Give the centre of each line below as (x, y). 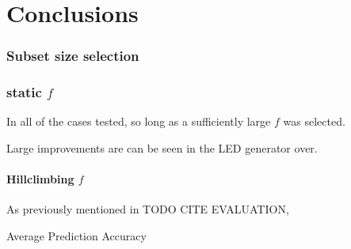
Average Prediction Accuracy (76, 236)
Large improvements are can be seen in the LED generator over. (162, 148)
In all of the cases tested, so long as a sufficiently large (139, 121)
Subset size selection (73, 56)
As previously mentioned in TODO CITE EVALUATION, (148, 209)
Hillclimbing (40, 179)
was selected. (314, 121)
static (24, 92)
